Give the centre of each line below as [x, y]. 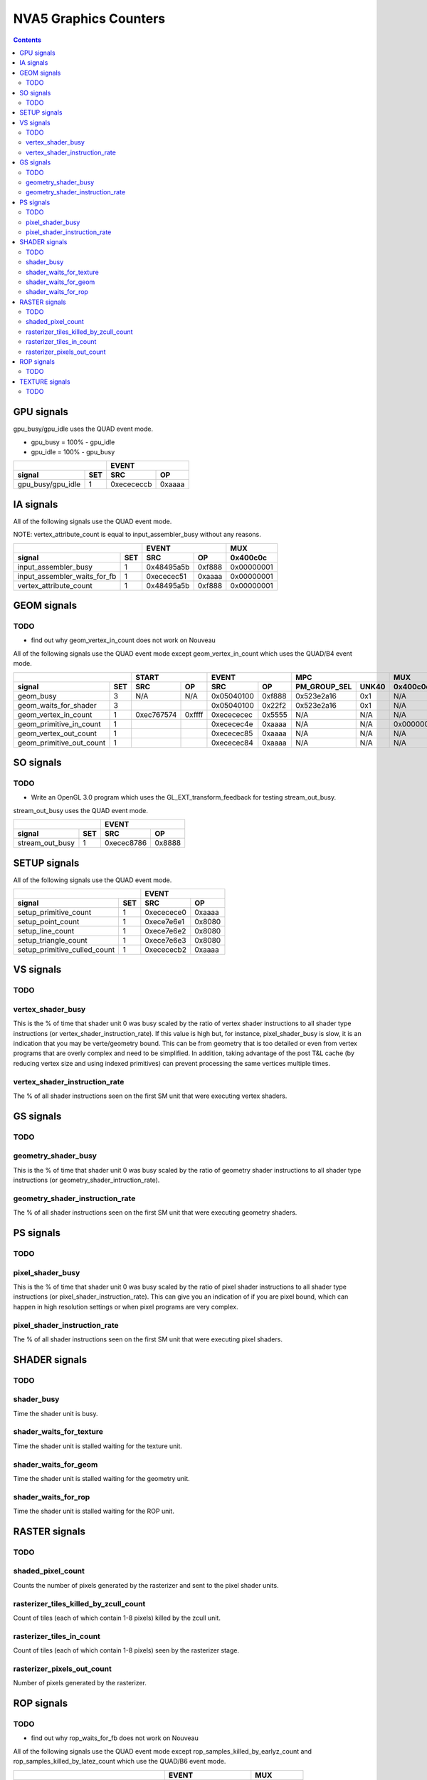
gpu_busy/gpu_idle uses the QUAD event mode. [83, 429]
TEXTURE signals [45, 382]
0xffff [194, 714]
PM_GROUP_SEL [324, 686]
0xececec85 [232, 733]
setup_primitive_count [54, 912]
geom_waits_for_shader [57, 705]
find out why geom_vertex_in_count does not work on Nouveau [123, 640]
